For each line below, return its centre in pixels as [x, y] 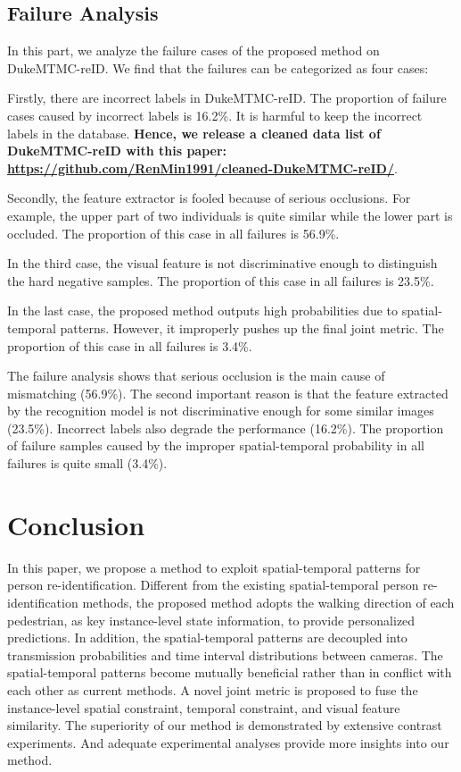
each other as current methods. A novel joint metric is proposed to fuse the [213, 689]
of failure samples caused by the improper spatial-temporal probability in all [216, 445]
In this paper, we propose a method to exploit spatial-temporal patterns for [214, 567]
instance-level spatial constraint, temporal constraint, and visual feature [204, 707]
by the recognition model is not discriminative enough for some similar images [221, 411]
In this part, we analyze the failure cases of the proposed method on [193, 50]
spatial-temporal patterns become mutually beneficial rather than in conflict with [230, 672]
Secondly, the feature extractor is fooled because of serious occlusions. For [209, 198]
